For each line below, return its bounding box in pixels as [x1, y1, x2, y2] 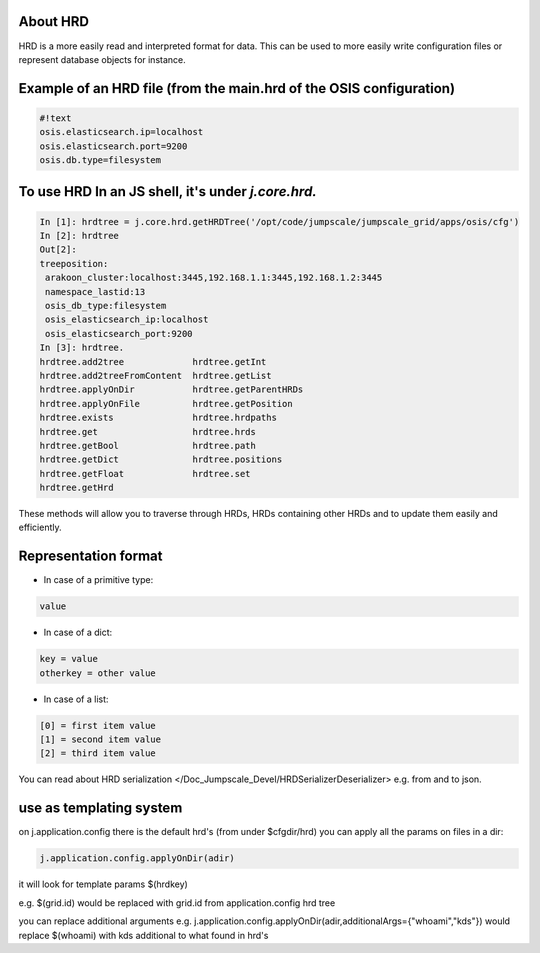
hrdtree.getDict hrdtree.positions [39, 454, 283, 465]
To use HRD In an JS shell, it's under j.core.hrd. [18, 183, 317, 200]
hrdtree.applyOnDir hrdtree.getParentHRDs [39, 384, 304, 395]
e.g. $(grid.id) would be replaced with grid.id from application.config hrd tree [18, 896, 336, 909]
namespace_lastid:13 [45, 286, 146, 297]
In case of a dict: [43, 626, 113, 639]
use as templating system [18, 800, 183, 817]
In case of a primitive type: [43, 574, 154, 586]
